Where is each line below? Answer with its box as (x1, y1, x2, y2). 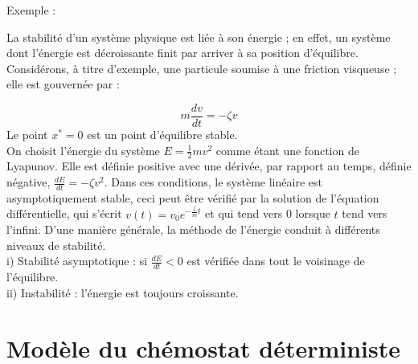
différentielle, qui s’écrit (6, 205, 122, 222)
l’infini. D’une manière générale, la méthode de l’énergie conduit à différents (6, 221, 380, 238)
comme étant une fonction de (215, 141, 359, 158)
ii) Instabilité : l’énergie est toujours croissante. (6, 284, 239, 301)
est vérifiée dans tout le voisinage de (186, 252, 365, 269)
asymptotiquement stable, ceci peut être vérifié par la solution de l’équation (6, 189, 379, 206)
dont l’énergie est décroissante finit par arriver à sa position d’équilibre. (6, 44, 359, 61)
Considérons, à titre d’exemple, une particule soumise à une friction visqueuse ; (6, 59, 397, 76)
